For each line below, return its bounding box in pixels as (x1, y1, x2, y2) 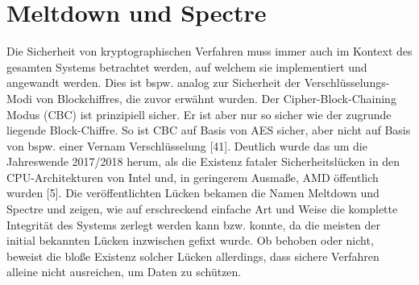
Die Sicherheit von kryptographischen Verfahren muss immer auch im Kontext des (6, 43, 413, 60)
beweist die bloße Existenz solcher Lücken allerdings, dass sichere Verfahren (6, 247, 380, 264)
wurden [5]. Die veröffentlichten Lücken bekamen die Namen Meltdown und (6, 184, 380, 201)
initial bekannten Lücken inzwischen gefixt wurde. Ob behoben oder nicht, (6, 232, 374, 249)
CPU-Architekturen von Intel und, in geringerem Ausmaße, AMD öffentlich (6, 168, 379, 185)
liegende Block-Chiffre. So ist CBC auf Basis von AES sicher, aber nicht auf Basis (6, 122, 411, 138)
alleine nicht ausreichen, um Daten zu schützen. (6, 263, 242, 280)
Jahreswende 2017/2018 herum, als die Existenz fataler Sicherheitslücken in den (6, 153, 400, 170)
